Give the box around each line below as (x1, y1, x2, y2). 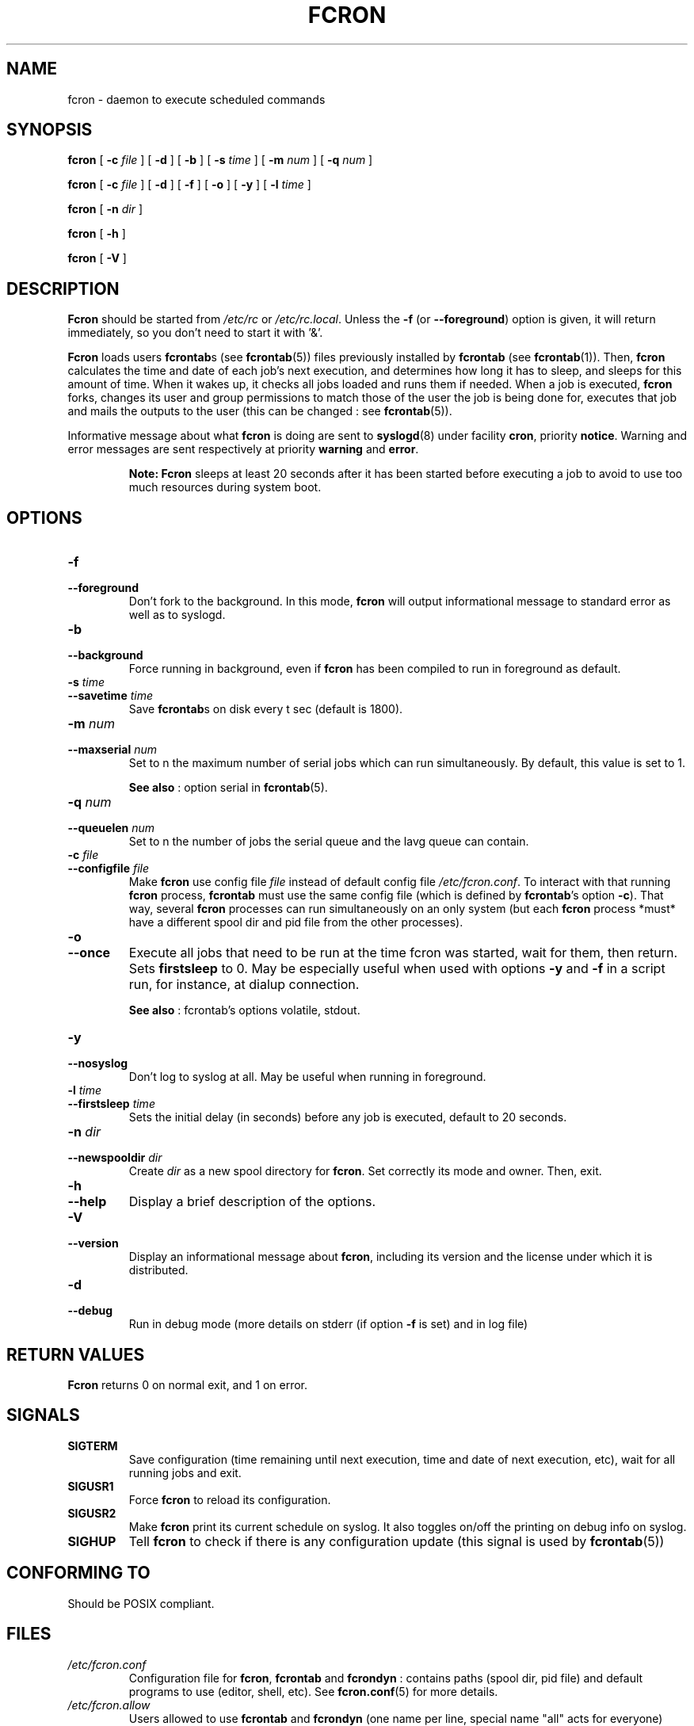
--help (67, 1193, 107, 1210)
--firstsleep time (67, 1097, 155, 1111)
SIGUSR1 (67, 1479, 114, 1493)
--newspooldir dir (67, 1151, 162, 1165)
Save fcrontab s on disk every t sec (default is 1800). (128, 702, 403, 716)
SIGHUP (67, 1533, 116, 1549)
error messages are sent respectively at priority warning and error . (67, 442, 419, 456)
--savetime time (67, 689, 154, 703)
